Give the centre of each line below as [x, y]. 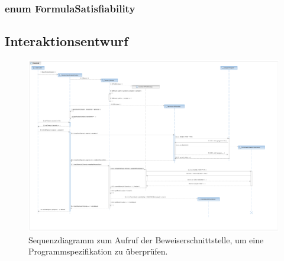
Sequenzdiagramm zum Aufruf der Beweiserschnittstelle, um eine [146, 239]
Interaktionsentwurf [67, 41]
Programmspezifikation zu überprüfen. [98, 251]
